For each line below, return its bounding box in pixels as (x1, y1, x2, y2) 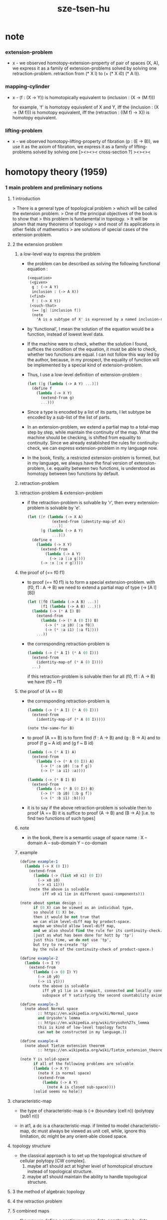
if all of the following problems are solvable (33, 1061, 134, 1067)
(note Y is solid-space (19, 1057, 70, 1062)
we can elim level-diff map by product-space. (33, 919, 132, 924)
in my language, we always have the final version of (27, 460, 133, 466)
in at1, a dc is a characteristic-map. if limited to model (19, 1123, 129, 1129)
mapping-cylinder (5, 83, 50, 90)
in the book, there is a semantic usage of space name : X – (27, 835, 148, 841)
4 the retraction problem (12, 1198, 63, 1205)
